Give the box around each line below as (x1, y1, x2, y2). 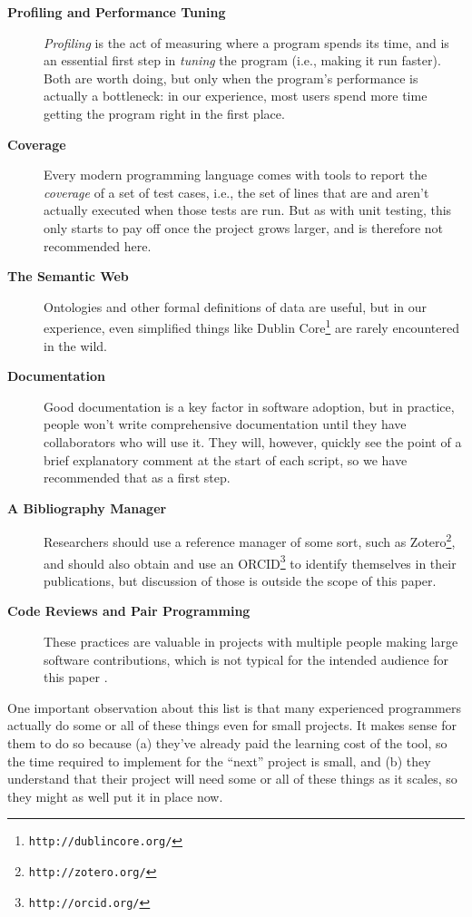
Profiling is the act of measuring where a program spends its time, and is (44, 33, 449, 52)
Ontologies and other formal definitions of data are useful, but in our (44, 297, 428, 316)
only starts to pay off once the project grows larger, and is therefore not (44, 218, 444, 237)
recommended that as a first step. (44, 468, 231, 487)
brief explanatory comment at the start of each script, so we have (44, 450, 408, 469)
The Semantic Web (7, 267, 129, 286)
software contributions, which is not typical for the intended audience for (44, 649, 449, 668)
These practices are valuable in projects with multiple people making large (44, 632, 458, 650)
